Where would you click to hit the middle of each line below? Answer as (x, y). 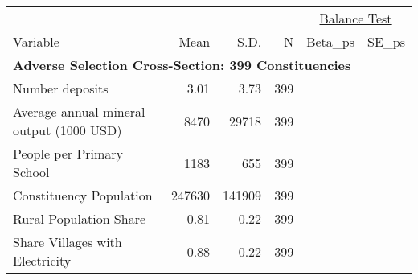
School (31, 172)
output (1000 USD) (68, 130)
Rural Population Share (80, 218)
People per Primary (68, 153)
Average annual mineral (79, 111)
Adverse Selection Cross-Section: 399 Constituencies (182, 65)
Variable (36, 41)
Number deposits (61, 88)
